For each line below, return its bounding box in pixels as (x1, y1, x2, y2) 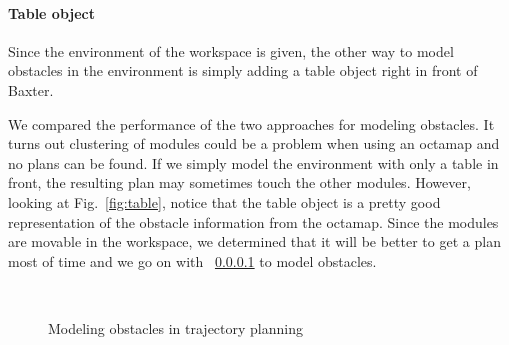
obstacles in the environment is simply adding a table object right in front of (8, 60, 478, 81)
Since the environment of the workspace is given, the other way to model (8, 40, 454, 61)
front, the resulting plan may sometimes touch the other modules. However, (8, 172, 471, 193)
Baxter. (8, 79, 54, 100)
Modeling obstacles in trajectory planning (48, 317, 303, 338)
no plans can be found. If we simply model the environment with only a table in (8, 152, 499, 173)
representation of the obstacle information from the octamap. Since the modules (8, 211, 499, 232)
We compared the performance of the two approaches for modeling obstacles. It (8, 113, 495, 134)
